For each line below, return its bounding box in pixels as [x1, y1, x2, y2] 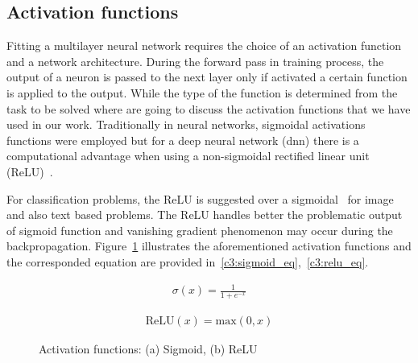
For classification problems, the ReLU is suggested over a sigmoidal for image [6, 190, 394, 207]
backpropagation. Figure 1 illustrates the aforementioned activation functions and [6, 237, 412, 254]
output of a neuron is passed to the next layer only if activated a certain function [6, 68, 408, 85]
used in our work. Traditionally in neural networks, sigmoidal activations [6, 116, 366, 133]
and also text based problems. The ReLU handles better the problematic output [6, 206, 403, 223]
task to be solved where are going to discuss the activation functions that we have [6, 100, 411, 117]
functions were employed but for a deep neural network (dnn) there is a [6, 131, 359, 148]
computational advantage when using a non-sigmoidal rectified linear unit [6, 147, 370, 164]
